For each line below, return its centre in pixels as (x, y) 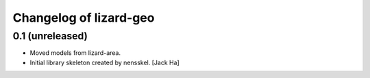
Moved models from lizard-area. (75, 53)
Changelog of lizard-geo (84, 18)
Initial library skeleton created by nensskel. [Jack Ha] (104, 62)
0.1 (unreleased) (50, 36)
